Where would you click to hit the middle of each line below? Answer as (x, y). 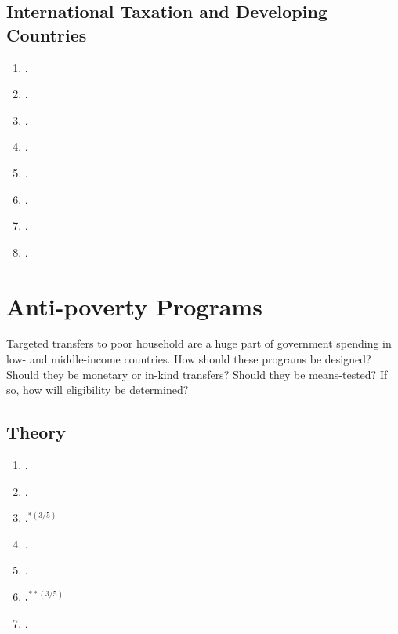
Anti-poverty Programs (134, 306)
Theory (36, 432)
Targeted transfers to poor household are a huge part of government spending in (199, 343)
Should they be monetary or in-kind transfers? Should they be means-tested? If (197, 374)
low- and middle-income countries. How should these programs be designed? (189, 359)
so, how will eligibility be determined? (98, 390)
